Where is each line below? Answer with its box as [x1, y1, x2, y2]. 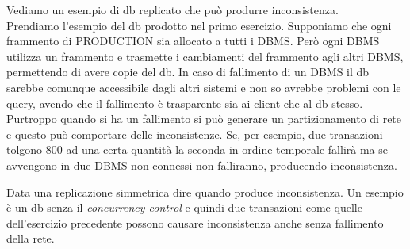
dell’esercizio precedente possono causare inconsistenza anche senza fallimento [6, 214, 384, 231]
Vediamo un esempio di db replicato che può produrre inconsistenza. [6, 2, 339, 17]
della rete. [6, 230, 55, 247]
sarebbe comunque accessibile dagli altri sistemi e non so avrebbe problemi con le [6, 79, 401, 95]
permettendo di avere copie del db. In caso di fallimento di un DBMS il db [6, 63, 370, 80]
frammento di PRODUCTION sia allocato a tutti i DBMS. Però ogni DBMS [6, 33, 380, 49]
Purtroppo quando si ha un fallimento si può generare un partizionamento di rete [6, 110, 402, 127]
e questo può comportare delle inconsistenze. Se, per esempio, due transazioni [6, 125, 383, 142]
